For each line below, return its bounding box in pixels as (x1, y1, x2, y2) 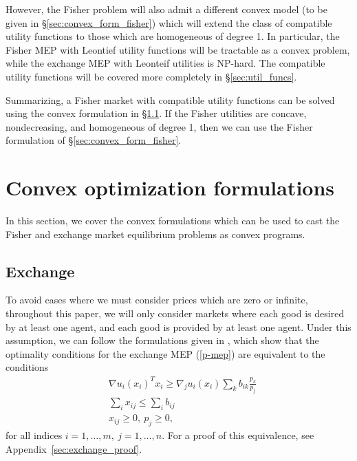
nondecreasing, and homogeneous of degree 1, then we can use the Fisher (6, 119, 313, 133)
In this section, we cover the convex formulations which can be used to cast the (6, 213, 340, 228)
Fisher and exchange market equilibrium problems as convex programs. (6, 226, 305, 241)
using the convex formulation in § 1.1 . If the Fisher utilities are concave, (6, 106, 307, 120)
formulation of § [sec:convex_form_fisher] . (6, 133, 182, 147)
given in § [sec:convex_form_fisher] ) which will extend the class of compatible (6, 15, 332, 30)
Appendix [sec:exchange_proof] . (6, 441, 142, 455)
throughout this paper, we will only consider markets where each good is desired (6, 306, 345, 321)
